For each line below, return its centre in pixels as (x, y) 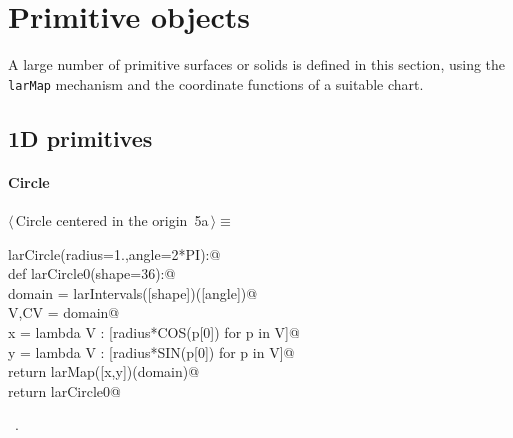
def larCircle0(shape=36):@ (92, 273)
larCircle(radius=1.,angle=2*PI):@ (114, 253)
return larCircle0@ (64, 390)
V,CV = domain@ (64, 312)
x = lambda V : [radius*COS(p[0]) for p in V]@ (154, 331)
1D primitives (80, 137)
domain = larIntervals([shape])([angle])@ (133, 292)
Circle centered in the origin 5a (112, 219)
